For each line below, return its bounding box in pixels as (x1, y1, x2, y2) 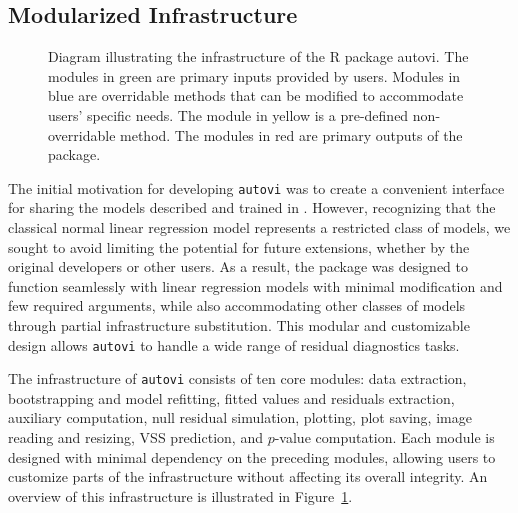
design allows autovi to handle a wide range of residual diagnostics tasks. (8, 334, 460, 355)
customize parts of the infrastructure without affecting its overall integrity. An (8, 466, 488, 487)
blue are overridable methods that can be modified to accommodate (48, 85, 464, 106)
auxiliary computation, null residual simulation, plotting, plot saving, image (8, 407, 472, 428)
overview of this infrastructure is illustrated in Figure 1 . (8, 485, 353, 506)
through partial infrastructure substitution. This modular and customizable (8, 314, 470, 335)
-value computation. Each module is (274, 427, 495, 448)
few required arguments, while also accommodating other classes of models (8, 295, 466, 316)
